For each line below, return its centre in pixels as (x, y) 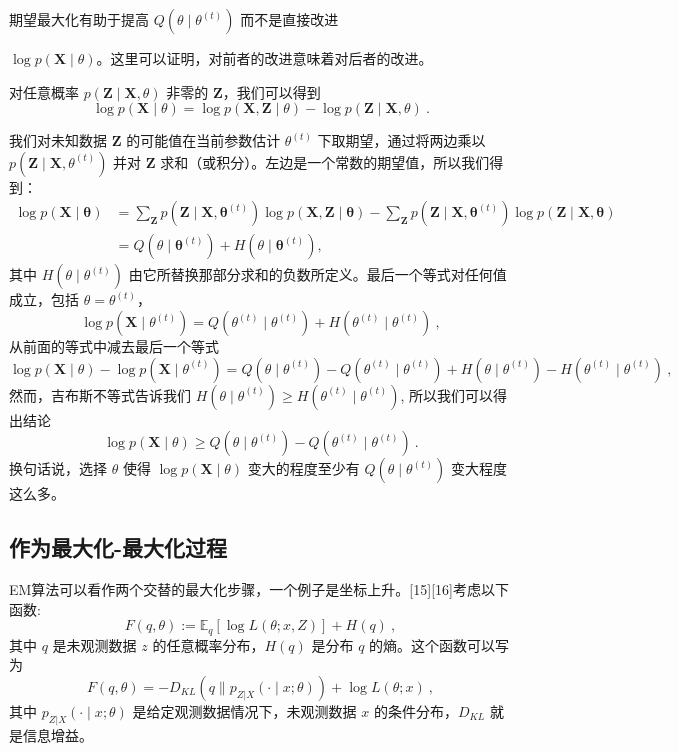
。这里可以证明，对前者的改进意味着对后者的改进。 (264, 58)
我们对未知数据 (58, 140)
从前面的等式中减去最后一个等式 (114, 346)
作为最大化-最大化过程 (118, 547)
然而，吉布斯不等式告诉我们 (100, 394)
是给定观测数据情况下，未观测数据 (244, 710)
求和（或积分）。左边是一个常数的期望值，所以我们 (325, 161)
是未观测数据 (94, 644)
